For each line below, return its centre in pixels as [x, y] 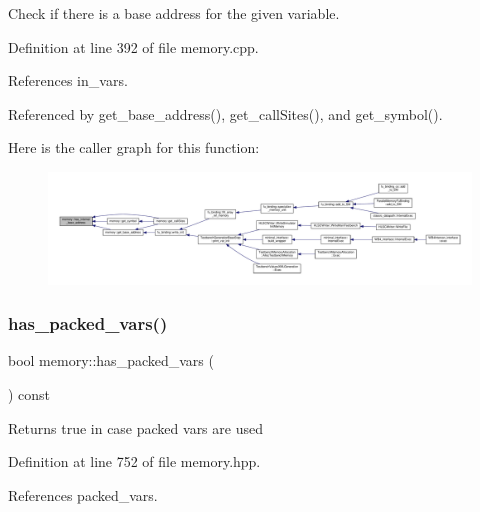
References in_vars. [68, 80]
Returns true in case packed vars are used [135, 427]
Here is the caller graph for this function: [134, 147]
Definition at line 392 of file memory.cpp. [133, 46]
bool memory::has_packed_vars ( [111, 360]
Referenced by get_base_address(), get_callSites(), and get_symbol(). [225, 113]
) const [29, 394]
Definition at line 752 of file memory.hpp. [134, 461]
